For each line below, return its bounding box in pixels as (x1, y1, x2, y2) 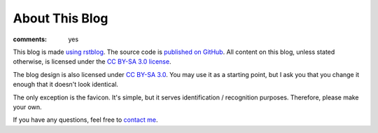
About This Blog (13, 10, 108, 26)
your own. (13, 102, 42, 111)
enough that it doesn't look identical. (13, 80, 119, 89)
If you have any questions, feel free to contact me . (13, 115, 158, 124)
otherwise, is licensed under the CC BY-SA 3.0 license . (13, 57, 171, 66)
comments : (13, 35, 47, 43)
